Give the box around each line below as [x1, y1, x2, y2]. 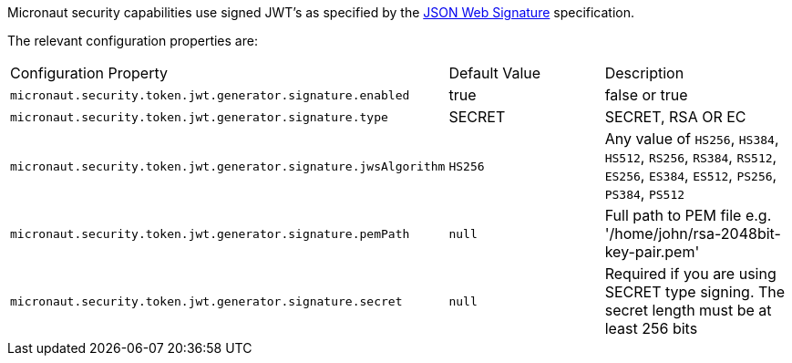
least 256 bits [604, 319, 698, 337]
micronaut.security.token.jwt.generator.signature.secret [10, 294, 403, 308]
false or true [604, 86, 688, 104]
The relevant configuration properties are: [7, 33, 258, 48]
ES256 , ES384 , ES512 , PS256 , [604, 166, 777, 184]
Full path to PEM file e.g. [604, 206, 772, 224]
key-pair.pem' [604, 243, 700, 261]
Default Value [448, 64, 541, 82]
